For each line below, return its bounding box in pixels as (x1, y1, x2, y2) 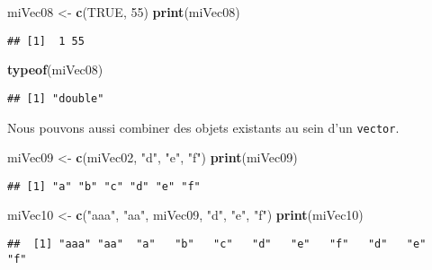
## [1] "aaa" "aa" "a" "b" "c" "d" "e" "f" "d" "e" (7, 238, 427, 250)
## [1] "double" (7, 91, 104, 105)
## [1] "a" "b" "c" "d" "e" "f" (7, 179, 201, 193)
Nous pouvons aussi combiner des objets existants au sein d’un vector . (7, 118, 400, 136)
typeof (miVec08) (7, 60, 103, 79)
